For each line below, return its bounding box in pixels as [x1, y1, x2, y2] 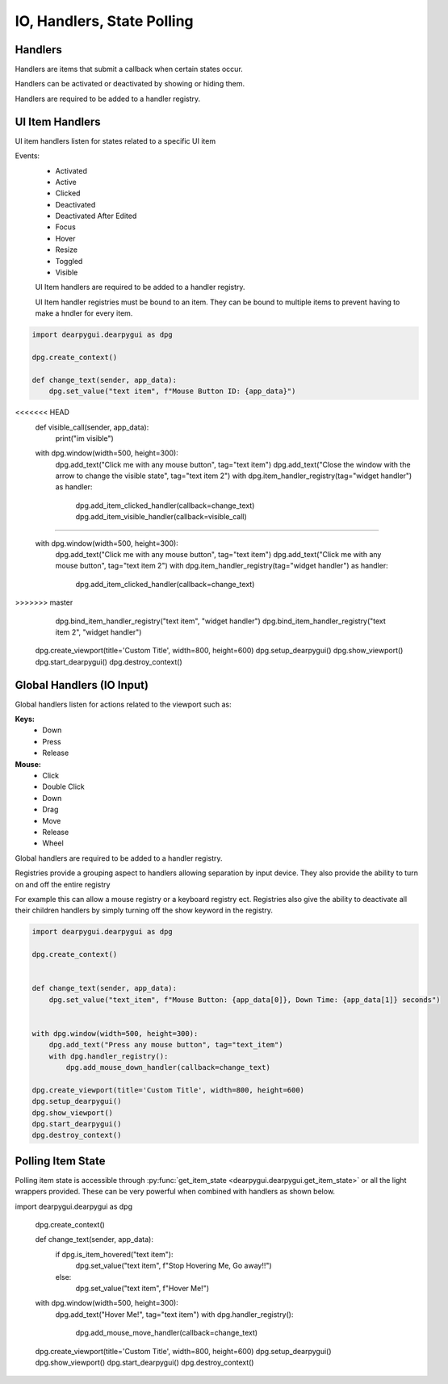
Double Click [42, 782, 85, 791]
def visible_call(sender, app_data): [35, 422, 149, 432]
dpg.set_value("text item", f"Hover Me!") [75, 1283, 210, 1293]
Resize [55, 245, 78, 254]
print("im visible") [55, 433, 115, 443]
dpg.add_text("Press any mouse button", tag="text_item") [48, 1040, 283, 1050]
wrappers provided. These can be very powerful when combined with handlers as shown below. [15, 1187, 335, 1197]
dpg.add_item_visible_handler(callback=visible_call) [75, 512, 248, 522]
